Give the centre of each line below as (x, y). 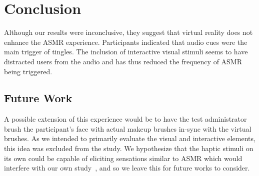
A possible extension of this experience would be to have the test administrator (125, 119)
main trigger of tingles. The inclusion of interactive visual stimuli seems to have (126, 52)
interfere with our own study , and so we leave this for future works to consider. (127, 168)
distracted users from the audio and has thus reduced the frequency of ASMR (123, 61)
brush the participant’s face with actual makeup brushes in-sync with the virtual (128, 128)
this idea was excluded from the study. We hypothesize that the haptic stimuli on (129, 148)
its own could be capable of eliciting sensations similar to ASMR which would (123, 158)
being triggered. (28, 71)
